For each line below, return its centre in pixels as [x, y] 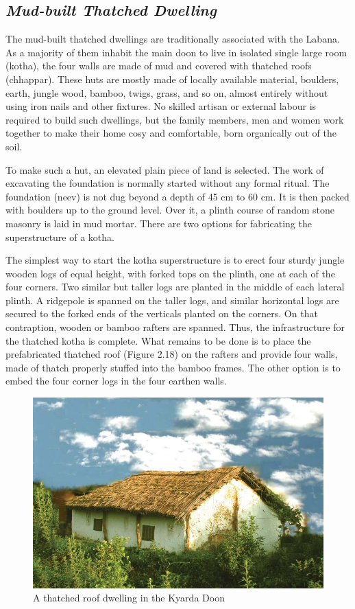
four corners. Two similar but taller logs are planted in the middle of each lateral [175, 287]
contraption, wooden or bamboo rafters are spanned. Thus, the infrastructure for [175, 327]
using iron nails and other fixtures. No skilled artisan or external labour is [161, 106]
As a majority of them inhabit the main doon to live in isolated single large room [176, 52]
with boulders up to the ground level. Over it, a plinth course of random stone [170, 210]
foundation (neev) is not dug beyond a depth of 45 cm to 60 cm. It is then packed [177, 196]
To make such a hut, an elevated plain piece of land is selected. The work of [165, 169]
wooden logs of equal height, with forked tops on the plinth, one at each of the [170, 273]
